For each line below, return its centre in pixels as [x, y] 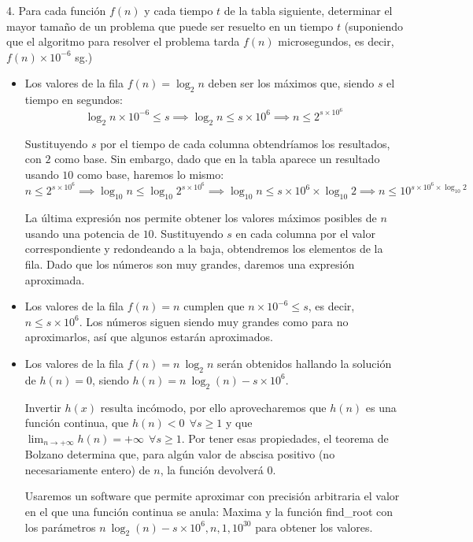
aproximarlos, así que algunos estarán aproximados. [149, 337]
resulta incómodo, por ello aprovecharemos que [213, 407]
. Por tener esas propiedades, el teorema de [285, 438]
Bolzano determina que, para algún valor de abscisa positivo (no [180, 454]
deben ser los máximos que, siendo [291, 83]
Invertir [43, 407]
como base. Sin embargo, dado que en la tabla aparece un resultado [217, 159]
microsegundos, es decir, [336, 41]
